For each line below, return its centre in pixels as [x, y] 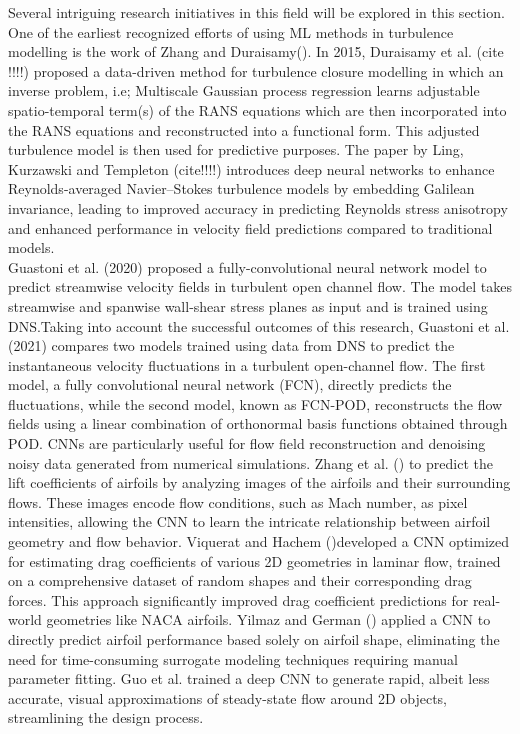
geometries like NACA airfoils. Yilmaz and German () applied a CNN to [268, 619]
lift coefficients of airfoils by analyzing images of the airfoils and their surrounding [259, 482]
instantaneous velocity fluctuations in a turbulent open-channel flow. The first [247, 364]
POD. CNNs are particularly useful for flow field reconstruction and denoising [247, 443]
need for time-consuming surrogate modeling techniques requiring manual [233, 658]
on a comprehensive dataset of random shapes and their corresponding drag [240, 580]
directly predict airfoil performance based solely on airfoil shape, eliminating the [254, 639]
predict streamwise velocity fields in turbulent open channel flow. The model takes [260, 286]
